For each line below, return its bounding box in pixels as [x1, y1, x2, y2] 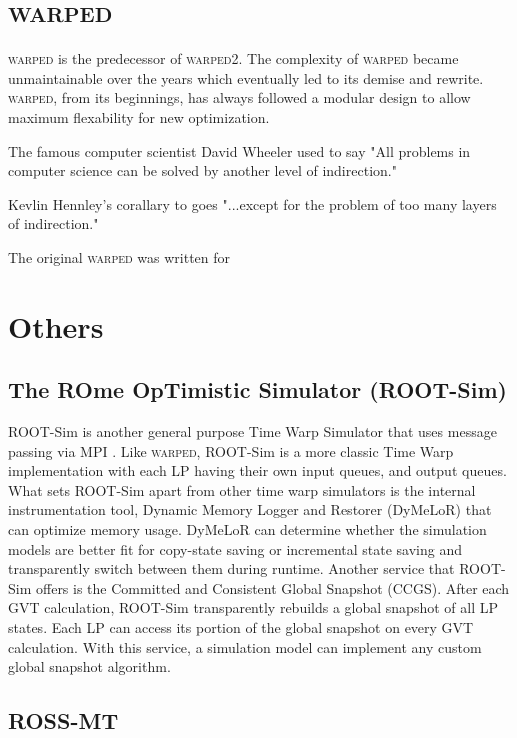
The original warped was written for [8, 246, 231, 267]
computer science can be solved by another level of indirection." [8, 160, 397, 181]
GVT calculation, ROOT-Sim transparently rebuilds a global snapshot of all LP [8, 597, 498, 618]
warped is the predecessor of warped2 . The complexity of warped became [8, 48, 459, 69]
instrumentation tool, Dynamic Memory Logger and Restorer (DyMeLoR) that [8, 499, 492, 520]
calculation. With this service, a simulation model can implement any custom [8, 636, 482, 657]
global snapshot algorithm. [8, 656, 171, 677]
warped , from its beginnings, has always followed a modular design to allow [8, 87, 471, 108]
